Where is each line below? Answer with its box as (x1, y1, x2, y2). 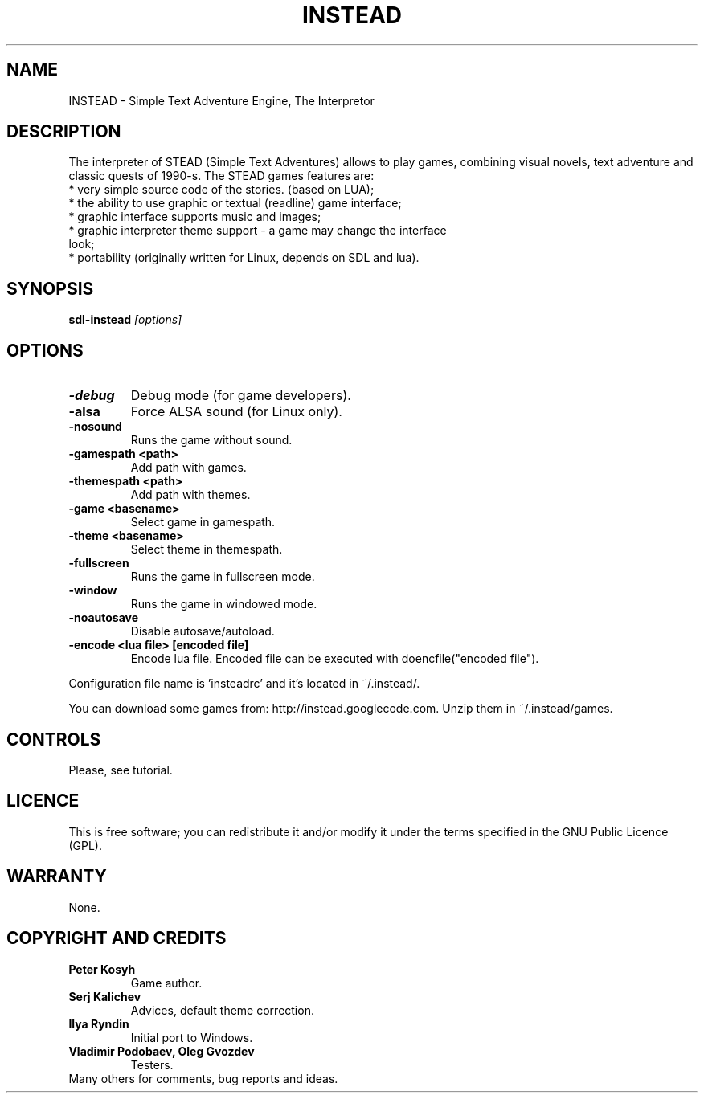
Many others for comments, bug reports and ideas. (68, 1071, 338, 1085)
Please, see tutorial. (68, 762, 173, 777)
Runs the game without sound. (130, 433, 293, 447)
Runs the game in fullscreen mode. (130, 570, 315, 584)
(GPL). (68, 838, 102, 852)
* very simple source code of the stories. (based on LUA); (68, 182, 375, 197)
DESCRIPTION (6, 121, 121, 142)
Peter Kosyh (68, 962, 136, 976)
